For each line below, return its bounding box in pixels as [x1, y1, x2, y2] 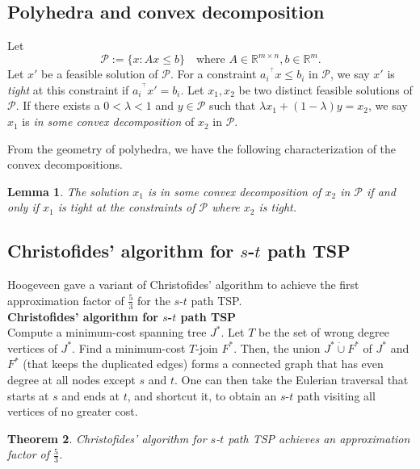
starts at [7, 387, 49, 404]
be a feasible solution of [41, 65, 158, 82]
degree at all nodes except [7, 371, 136, 388]
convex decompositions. [7, 156, 123, 173]
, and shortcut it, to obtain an [127, 387, 277, 404]
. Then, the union [233, 339, 321, 356]
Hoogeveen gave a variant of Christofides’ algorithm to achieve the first [7, 276, 359, 293]
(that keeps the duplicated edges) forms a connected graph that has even [23, 355, 384, 372]
